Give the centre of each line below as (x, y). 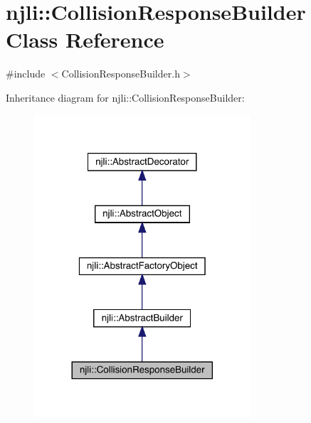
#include (26, 74)
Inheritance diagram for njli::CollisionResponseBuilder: (125, 97)
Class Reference (85, 39)
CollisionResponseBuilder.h (121, 74)
